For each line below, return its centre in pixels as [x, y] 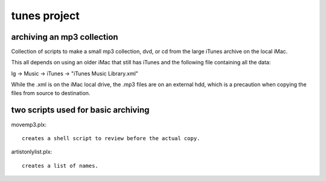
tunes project [45, 16]
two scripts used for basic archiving [80, 110]
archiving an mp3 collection [65, 37]
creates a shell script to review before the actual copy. [111, 138]
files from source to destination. [51, 93]
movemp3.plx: [29, 124]
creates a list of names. [60, 166]
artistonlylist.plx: [32, 152]
